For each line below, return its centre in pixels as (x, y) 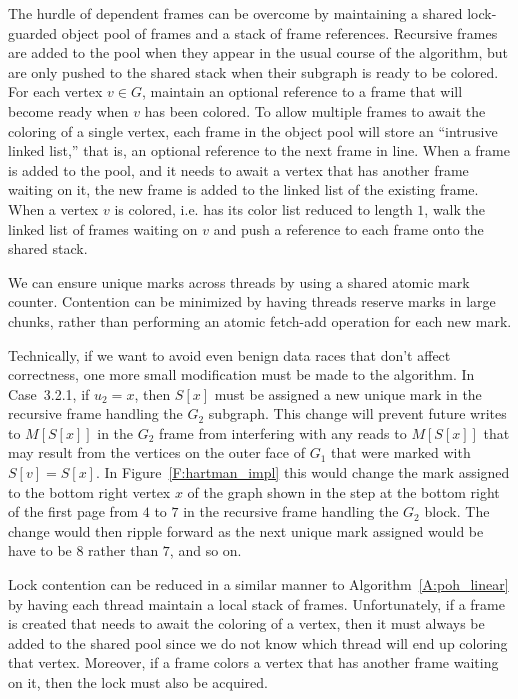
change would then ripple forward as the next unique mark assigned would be (246, 530)
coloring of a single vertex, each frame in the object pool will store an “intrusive (253, 130)
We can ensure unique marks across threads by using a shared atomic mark (239, 281)
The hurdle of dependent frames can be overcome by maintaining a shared (235, 13)
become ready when (68, 110)
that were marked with (401, 452)
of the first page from (73, 511)
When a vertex (53, 208)
